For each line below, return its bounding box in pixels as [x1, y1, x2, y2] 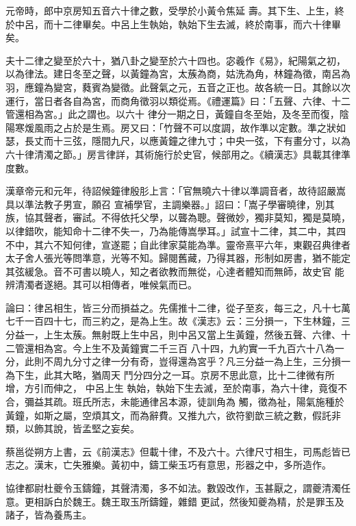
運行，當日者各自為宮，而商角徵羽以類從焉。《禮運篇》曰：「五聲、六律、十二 [5, 93, 351, 108]
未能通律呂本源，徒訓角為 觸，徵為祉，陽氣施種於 [120, 394, 344, 409]
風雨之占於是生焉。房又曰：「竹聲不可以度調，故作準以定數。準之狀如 [34, 120, 346, 134]
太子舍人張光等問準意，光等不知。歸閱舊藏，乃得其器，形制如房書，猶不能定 [5, 251, 351, 265]
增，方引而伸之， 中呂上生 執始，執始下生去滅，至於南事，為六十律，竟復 [5, 381, 338, 395]
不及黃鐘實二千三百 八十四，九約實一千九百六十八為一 [101, 340, 344, 355]
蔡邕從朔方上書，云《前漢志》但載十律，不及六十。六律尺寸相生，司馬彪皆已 [5, 444, 351, 458]
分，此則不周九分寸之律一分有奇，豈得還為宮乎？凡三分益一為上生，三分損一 [5, 354, 351, 368]
